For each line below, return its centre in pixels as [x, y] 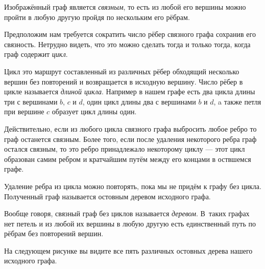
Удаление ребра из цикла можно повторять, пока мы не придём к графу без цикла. [133, 186]
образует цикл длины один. [94, 111]
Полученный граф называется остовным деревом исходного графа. [107, 196]
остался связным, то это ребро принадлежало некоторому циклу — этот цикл [125, 149]
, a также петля [237, 101]
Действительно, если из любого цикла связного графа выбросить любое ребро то [130, 128]
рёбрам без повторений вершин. [54, 233]
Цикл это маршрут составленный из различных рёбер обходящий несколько [122, 71]
